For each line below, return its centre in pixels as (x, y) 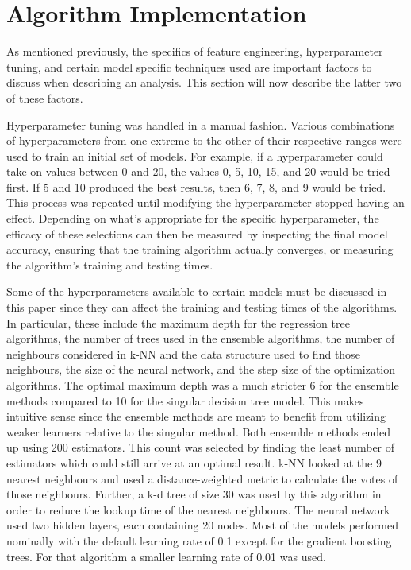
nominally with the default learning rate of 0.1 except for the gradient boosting (199, 540)
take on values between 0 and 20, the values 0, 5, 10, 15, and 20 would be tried (198, 171)
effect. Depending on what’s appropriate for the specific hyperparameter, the (193, 218)
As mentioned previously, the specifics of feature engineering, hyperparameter (195, 51)
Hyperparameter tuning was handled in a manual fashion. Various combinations (201, 124)
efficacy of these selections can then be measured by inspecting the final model (197, 233)
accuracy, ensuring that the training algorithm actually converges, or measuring (200, 249)
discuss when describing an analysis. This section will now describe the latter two (204, 82)
